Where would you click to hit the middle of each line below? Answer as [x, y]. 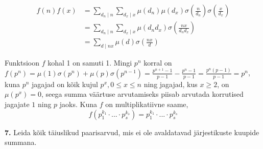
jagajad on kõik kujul [65, 84]
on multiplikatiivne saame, [147, 104]
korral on [158, 62]
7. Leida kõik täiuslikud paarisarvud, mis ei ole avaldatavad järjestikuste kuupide [132, 132]
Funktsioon [22, 62]
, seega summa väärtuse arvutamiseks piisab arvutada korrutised [142, 94]
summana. [21, 142]
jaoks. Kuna [78, 104]
